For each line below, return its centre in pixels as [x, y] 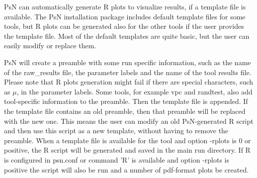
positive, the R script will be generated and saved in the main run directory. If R [127, 150]
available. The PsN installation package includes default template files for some [125, 16]
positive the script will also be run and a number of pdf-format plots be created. [127, 169]
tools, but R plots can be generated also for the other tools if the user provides [124, 26]
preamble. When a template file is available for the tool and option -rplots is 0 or [128, 140]
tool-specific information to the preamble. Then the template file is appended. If [126, 101]
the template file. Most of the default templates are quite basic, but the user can [127, 36]
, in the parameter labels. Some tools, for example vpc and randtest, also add [134, 91]
